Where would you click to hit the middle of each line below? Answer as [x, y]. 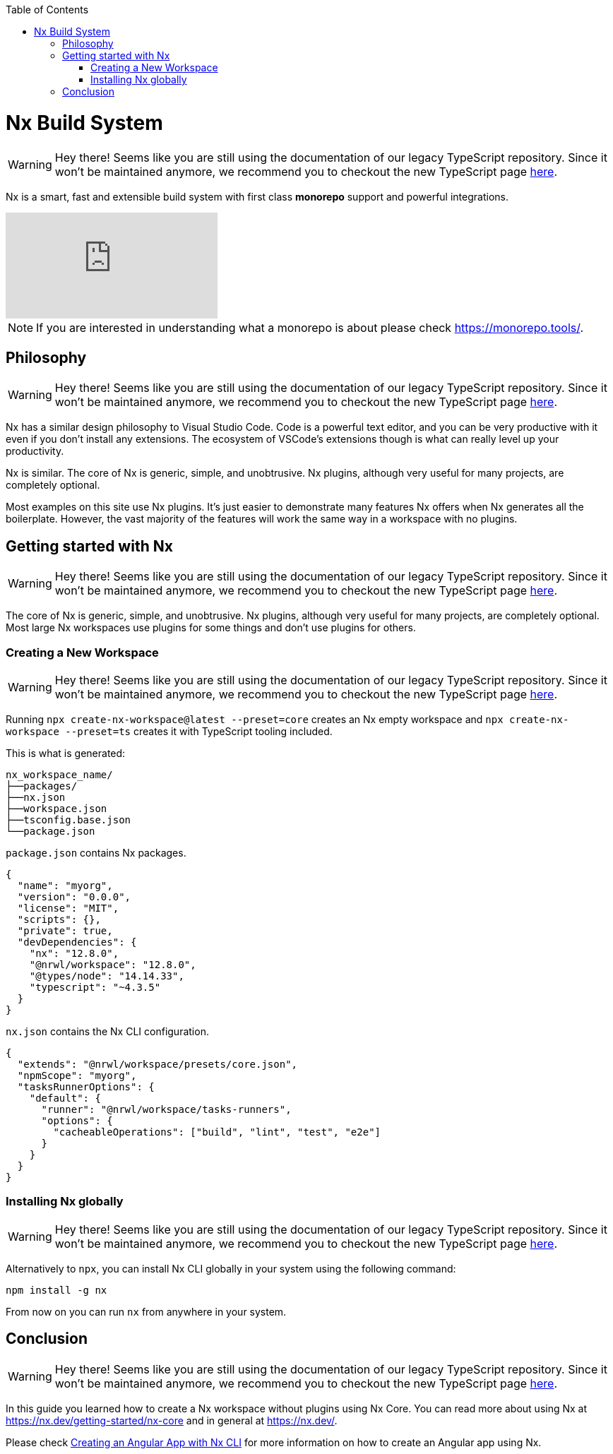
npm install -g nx [56, 1290]
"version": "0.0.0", [74, 896]
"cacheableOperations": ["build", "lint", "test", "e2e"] [217, 1132]
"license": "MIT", [68, 908]
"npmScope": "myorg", [77, 1075]
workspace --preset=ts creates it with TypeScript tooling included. [169, 731]
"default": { [65, 1098]
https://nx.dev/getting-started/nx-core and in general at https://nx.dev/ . [172, 1420]
